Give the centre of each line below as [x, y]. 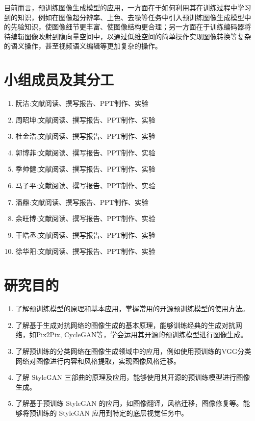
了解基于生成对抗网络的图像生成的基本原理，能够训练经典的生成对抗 [125, 325]
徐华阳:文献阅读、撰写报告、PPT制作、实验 [85, 251]
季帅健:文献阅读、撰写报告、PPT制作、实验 [85, 169]
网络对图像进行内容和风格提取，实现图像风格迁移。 [98, 360]
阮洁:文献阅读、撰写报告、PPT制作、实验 [82, 103]
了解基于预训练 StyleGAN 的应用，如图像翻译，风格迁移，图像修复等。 [129, 403]
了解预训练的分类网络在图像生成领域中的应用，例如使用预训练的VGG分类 [133, 351]
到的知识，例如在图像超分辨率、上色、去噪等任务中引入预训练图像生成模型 [124, 17]
